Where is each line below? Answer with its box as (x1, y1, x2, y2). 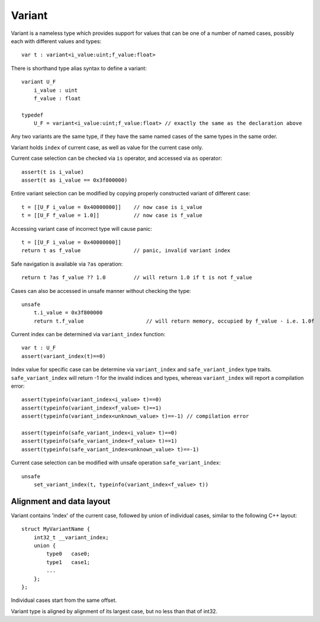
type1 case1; (46, 559, 90, 565)
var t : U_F (21, 344, 56, 352)
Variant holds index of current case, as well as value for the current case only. (11, 144, 203, 151)
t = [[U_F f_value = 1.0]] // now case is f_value (21, 212, 202, 219)
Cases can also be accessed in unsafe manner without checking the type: (11, 287, 192, 294)
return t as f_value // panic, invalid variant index (21, 247, 231, 254)
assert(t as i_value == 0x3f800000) (21, 177, 128, 183)
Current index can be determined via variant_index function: (11, 331, 166, 338)
